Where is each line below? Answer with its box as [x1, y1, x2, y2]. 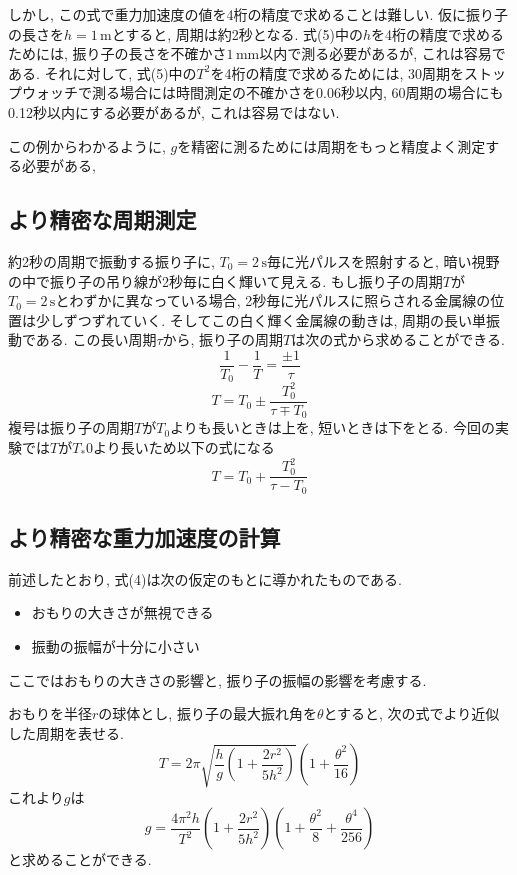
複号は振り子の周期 [8, 417, 134, 438]
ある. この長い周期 [35, 329, 157, 350]
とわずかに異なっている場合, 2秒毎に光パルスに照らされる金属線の [55, 290, 491, 311]
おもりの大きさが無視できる [31, 602, 214, 623]
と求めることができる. [8, 849, 152, 870]
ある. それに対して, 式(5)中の [8, 62, 197, 83]
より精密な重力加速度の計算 [8, 522, 281, 553]
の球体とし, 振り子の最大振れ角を [98, 703, 317, 724]
